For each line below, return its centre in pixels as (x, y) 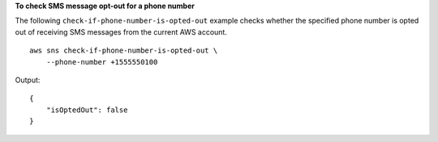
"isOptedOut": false (87, 110)
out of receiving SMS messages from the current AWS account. (121, 31)
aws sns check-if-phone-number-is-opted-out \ (124, 51)
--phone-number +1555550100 (102, 62)
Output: (28, 80)
